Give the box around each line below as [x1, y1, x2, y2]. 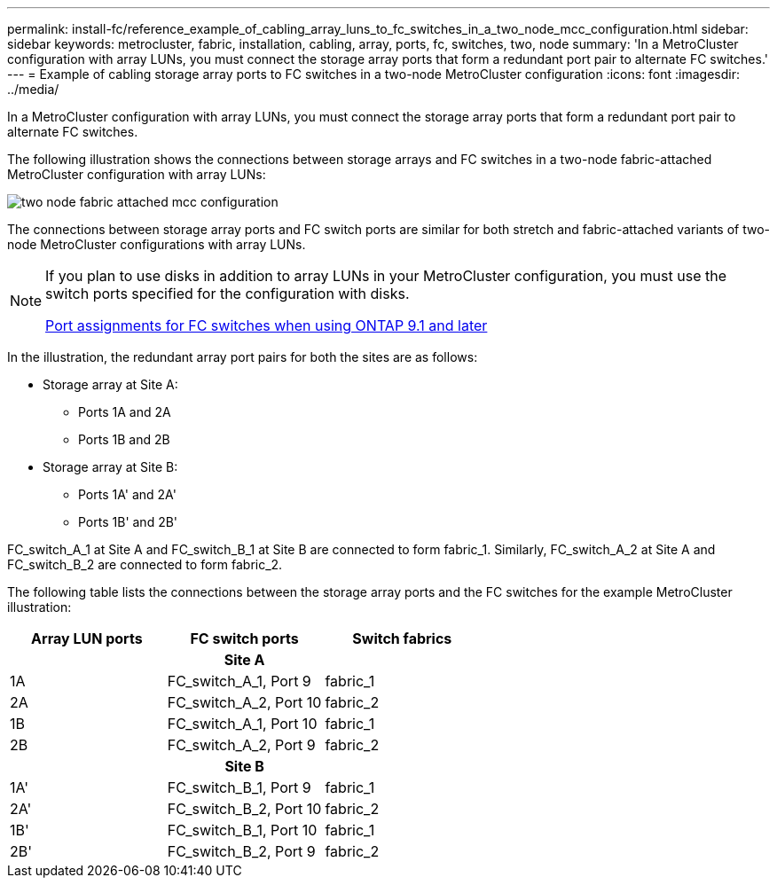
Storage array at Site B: [43, 459, 178, 474]
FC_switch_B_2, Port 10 [167, 800, 322, 818]
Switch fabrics [352, 630, 452, 647]
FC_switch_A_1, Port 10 [167, 715, 318, 732]
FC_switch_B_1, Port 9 [167, 779, 311, 796]
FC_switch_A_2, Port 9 [167, 736, 316, 754]
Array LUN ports [31, 630, 143, 647]
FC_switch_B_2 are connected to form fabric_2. [7, 557, 283, 572]
